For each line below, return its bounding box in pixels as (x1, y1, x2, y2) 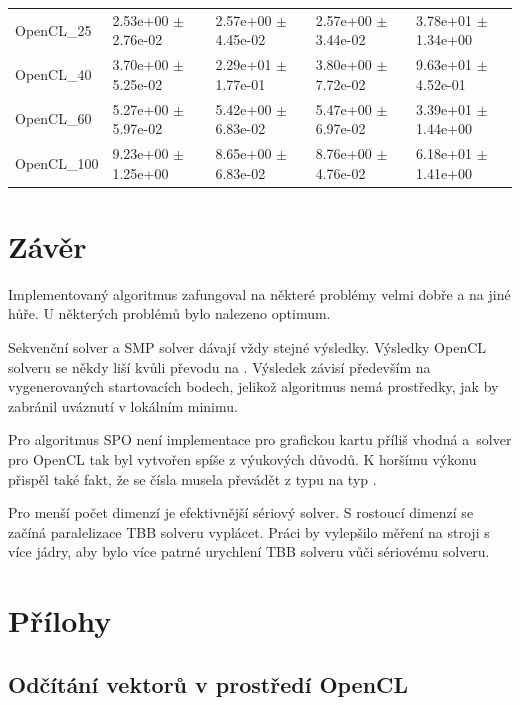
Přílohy (8, 600, 112, 641)
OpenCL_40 (15, 63, 92, 84)
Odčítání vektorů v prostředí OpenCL (8, 668, 409, 699)
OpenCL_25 (15, 19, 92, 40)
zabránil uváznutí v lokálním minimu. (8, 395, 238, 416)
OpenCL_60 (15, 108, 92, 129)
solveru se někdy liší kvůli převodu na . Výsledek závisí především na (8, 356, 431, 377)
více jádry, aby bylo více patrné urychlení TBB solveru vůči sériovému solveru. (8, 541, 490, 562)
